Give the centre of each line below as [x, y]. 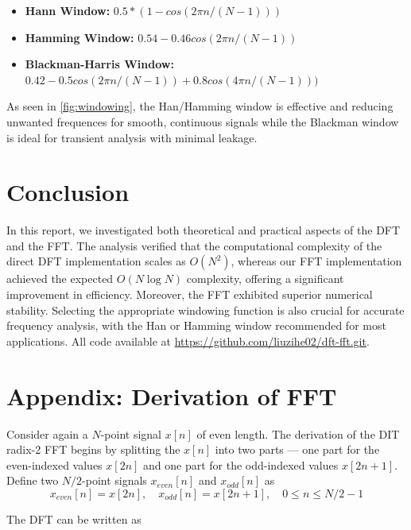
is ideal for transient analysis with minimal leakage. [132, 137]
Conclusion [68, 192]
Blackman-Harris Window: [99, 64]
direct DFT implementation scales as [96, 261]
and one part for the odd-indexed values [241, 464]
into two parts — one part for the [297, 449]
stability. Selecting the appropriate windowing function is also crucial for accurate [205, 309]
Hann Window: [68, 10]
